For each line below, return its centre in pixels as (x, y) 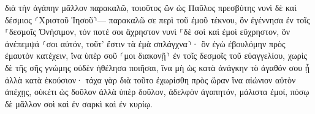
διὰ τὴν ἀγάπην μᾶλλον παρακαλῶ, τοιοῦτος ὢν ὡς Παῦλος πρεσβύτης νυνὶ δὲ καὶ (151, 7)
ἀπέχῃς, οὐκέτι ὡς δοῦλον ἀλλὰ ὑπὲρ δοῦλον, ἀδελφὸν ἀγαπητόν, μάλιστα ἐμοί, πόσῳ (157, 92)
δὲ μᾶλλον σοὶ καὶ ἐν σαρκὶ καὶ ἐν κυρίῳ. (79, 103)
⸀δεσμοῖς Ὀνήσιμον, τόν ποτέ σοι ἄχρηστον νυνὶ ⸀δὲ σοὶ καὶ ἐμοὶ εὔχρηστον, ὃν (148, 32)
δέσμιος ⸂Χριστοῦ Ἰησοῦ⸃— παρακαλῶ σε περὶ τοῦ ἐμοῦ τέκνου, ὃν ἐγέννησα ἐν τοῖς (157, 19)
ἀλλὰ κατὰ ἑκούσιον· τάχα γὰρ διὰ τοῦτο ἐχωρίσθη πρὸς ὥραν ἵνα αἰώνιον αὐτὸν (150, 79)
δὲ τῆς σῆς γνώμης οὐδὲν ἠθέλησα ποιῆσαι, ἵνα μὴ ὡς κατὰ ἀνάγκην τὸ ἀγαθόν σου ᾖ (157, 67)
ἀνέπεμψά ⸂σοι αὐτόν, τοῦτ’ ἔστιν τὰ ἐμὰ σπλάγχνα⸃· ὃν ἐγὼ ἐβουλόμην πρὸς (145, 43)
